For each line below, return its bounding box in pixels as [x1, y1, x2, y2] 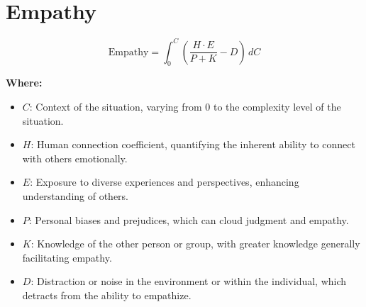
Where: [6, 75, 43, 90]
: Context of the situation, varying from [29, 99, 202, 114]
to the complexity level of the [213, 99, 341, 114]
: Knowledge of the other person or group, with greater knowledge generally [30, 236, 360, 251]
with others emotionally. [22, 150, 128, 165]
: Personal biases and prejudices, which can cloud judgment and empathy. [28, 212, 349, 227]
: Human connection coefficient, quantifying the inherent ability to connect [30, 137, 355, 152]
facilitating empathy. [22, 250, 112, 264]
